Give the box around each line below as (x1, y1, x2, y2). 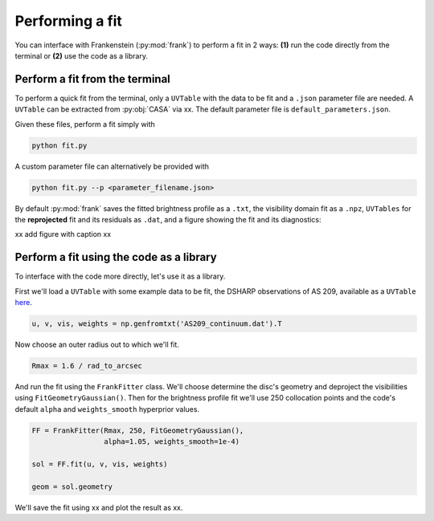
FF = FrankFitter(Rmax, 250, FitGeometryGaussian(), (31, 425, 244, 435)
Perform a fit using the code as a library (14, 250, 217, 264)
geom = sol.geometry (31, 482, 113, 491)
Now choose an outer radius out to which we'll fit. (14, 340, 180, 349)
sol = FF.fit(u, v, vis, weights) (31, 459, 168, 469)
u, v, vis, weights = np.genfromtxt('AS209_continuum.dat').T (31, 320, 282, 328)
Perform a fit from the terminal (14, 72, 170, 86)
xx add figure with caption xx (14, 230, 112, 239)
